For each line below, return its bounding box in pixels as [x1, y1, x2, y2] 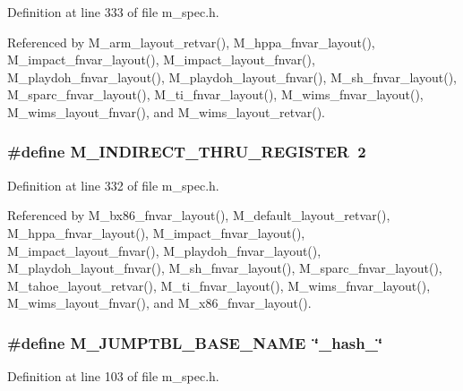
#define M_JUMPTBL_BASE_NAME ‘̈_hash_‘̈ [7, 331, 383, 353]
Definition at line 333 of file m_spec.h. [7, 3, 219, 21]
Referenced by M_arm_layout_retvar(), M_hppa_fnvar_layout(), [7, 32, 375, 51]
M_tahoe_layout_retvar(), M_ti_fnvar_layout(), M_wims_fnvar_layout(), [7, 276, 431, 294]
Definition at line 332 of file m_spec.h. [7, 175, 219, 194]
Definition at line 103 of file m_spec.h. [7, 367, 219, 386]
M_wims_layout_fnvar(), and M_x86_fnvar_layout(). [7, 293, 312, 312]
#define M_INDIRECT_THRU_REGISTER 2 [7, 140, 366, 163]
